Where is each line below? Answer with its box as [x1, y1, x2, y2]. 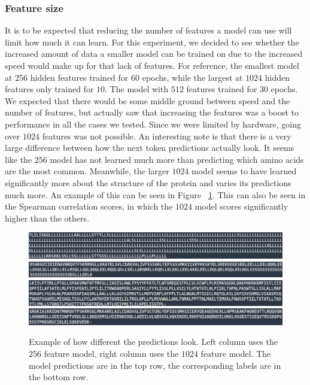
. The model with [105, 83, 169, 95]
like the [5, 153, 32, 165]
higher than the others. [5, 211, 89, 224]
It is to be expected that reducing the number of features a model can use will [5, 24, 292, 37]
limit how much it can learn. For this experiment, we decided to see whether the [5, 35, 299, 48]
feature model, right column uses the [44, 347, 179, 360]
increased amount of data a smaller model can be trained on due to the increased [5, 47, 303, 60]
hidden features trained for [30, 71, 129, 83]
